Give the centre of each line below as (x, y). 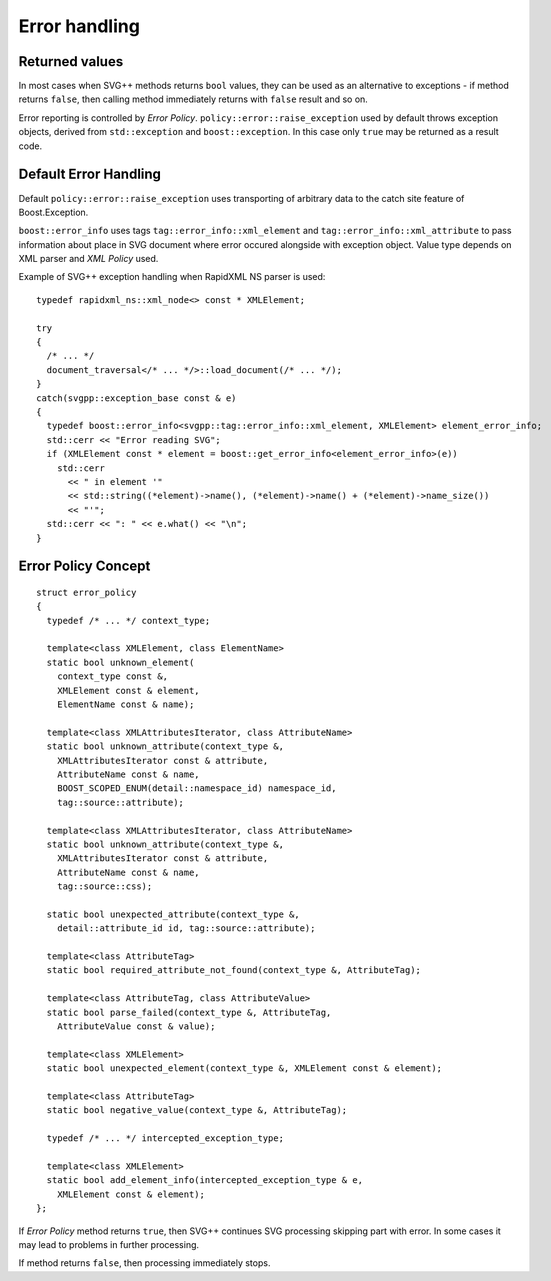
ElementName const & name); (125, 704)
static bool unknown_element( (120, 662)
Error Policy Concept (84, 566)
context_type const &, (112, 676)
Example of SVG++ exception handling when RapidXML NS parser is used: (172, 277)
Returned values (71, 61)
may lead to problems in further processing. (109, 1244)
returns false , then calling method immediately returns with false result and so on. (193, 99)
